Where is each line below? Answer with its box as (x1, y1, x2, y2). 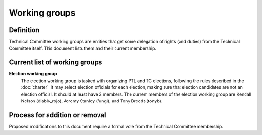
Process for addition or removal (9, 111, 106, 119)
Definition (9, 26, 40, 34)
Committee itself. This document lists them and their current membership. (9, 45, 156, 51)
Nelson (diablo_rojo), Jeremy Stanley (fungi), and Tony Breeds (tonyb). (21, 98, 163, 104)
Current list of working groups (9, 58, 102, 67)
